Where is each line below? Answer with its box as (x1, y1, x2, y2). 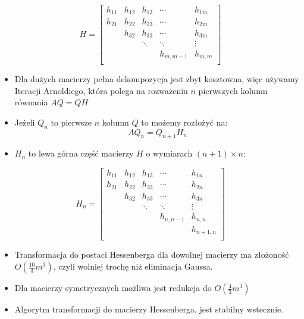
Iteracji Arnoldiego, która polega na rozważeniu (14, 84, 188, 96)
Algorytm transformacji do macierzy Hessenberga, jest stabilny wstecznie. (14, 303, 284, 315)
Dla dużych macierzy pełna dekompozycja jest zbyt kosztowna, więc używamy (14, 73, 299, 85)
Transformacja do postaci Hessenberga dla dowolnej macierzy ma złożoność (14, 248, 289, 261)
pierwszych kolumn (198, 84, 268, 96)
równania (14, 96, 48, 108)
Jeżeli (14, 115, 35, 128)
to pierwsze (51, 115, 92, 128)
